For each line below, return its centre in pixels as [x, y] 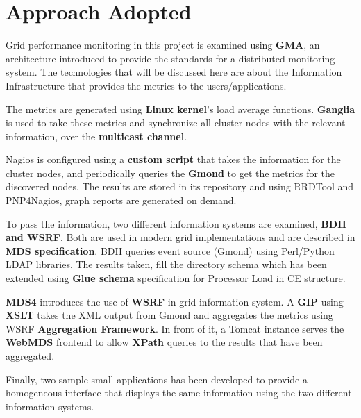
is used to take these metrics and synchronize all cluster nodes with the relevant [176, 123]
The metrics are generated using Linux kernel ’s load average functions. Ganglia [180, 109]
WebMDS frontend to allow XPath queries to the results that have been [164, 342]
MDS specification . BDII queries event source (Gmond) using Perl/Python [170, 250]
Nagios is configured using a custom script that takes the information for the [173, 159]
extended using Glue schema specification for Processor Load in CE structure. [176, 278]
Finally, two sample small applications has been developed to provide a [157, 379]
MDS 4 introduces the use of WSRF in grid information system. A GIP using [175, 301]
